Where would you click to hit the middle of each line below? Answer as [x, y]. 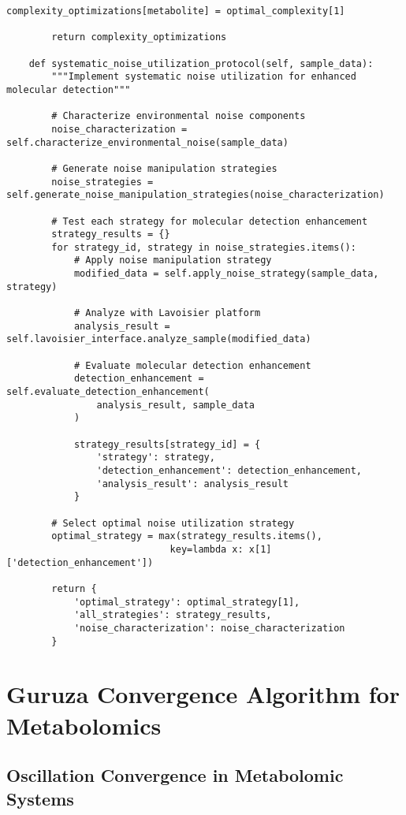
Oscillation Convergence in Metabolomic [175, 775]
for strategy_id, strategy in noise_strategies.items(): [204, 247]
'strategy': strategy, [156, 458]
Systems [40, 798]
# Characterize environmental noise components [179, 116]
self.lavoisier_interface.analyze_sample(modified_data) [159, 339]
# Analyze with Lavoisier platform [167, 313]
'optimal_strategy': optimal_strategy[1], [187, 602]
